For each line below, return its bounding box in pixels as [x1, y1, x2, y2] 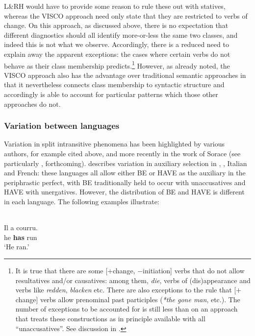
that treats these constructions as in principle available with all [15, 313, 205, 323]
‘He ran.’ [4, 241, 29, 252]
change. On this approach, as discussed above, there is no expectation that [4, 20, 229, 30]
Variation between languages [4, 120, 120, 132]
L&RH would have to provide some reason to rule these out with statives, [4, 1, 226, 11]
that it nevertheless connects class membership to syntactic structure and [4, 79, 225, 90]
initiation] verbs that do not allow [143, 265, 245, 275]
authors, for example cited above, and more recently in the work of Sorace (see [4, 148, 241, 158]
